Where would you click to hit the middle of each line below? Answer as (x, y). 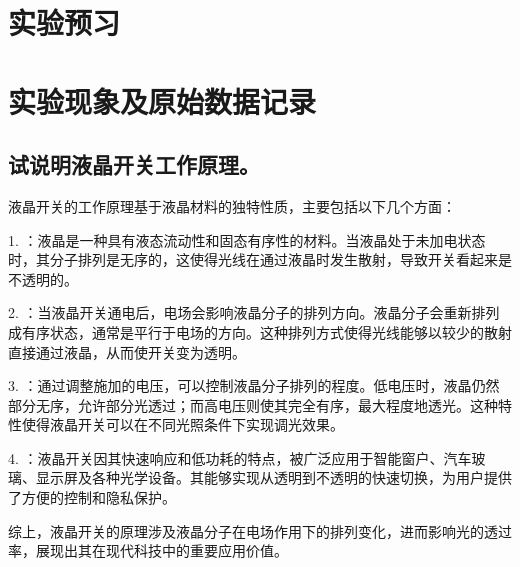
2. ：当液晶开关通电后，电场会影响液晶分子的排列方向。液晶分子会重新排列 (254, 312)
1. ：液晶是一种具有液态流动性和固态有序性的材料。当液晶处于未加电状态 (247, 239)
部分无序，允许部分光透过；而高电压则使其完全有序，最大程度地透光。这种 (253, 404)
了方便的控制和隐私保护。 (92, 497)
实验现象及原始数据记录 (162, 100)
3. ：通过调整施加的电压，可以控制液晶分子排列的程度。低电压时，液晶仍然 (254, 385)
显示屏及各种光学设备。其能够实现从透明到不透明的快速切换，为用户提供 (273, 477)
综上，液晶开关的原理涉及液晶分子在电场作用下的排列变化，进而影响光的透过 (260, 530)
